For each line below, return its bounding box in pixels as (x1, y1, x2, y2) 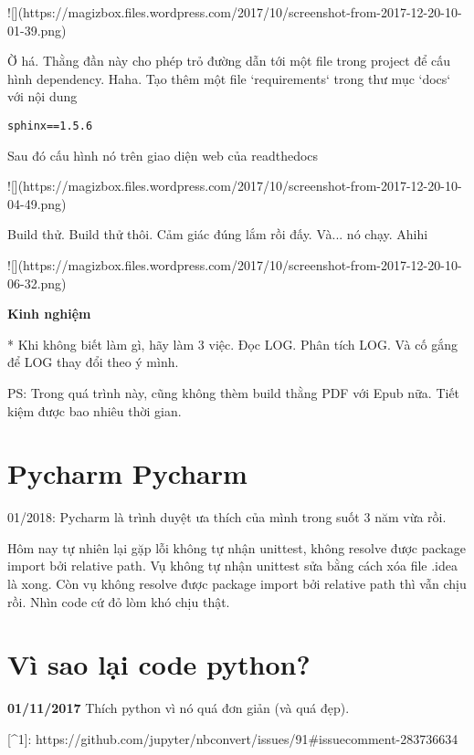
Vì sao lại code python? (7, 645, 311, 683)
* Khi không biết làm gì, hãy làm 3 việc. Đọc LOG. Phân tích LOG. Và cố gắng (7, 334, 458, 353)
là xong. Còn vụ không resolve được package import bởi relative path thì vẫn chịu (7, 574, 467, 593)
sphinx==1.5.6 (7, 119, 93, 132)
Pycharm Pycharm (7, 455, 248, 492)
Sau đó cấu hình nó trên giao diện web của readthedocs (7, 145, 319, 164)
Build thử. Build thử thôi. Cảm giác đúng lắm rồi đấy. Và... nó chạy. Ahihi (7, 225, 428, 244)
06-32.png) (7, 273, 67, 292)
